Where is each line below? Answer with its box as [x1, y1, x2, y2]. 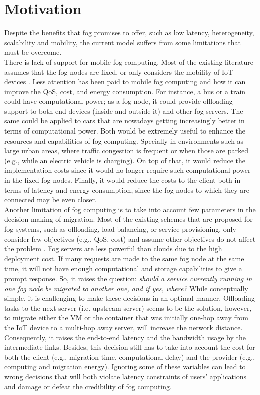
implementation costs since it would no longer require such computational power [4, 165, 251, 175]
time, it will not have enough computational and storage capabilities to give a [4, 263, 242, 274]
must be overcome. [4, 47, 62, 57]
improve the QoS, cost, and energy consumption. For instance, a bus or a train [4, 86, 246, 96]
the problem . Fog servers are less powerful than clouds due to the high [4, 243, 222, 254]
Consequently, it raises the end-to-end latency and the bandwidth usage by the [4, 332, 246, 342]
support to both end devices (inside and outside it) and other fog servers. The [4, 105, 243, 116]
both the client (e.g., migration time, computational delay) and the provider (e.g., [4, 351, 255, 362]
